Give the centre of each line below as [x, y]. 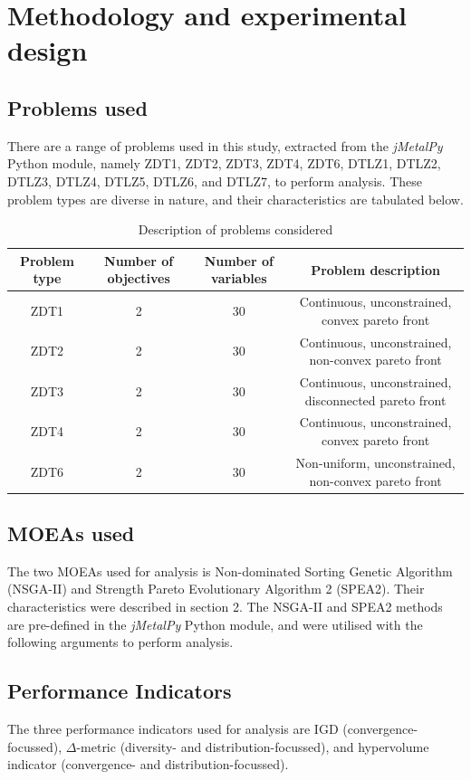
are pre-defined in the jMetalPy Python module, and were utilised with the [215, 624]
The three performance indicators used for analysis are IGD [173, 728]
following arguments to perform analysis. [120, 642]
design [48, 50]
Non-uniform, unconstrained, [375, 462]
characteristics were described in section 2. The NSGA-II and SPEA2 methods [225, 606]
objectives [139, 278]
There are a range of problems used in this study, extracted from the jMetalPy [225, 145]
